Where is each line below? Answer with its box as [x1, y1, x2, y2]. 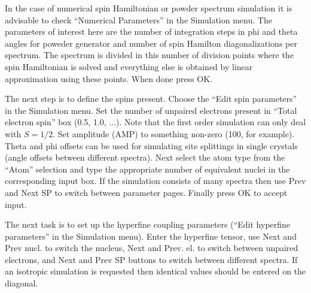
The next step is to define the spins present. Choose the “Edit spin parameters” [5, 92, 297, 105]
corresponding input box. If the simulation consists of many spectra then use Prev [5, 174, 306, 187]
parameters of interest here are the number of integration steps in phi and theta [5, 25, 298, 38]
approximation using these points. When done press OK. [5, 72, 212, 84]
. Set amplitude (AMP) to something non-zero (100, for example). [53, 127, 295, 140]
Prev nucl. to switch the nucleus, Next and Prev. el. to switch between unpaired [5, 241, 298, 254]
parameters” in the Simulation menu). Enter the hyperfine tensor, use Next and [5, 229, 297, 242]
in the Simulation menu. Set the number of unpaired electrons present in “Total [5, 104, 297, 116]
